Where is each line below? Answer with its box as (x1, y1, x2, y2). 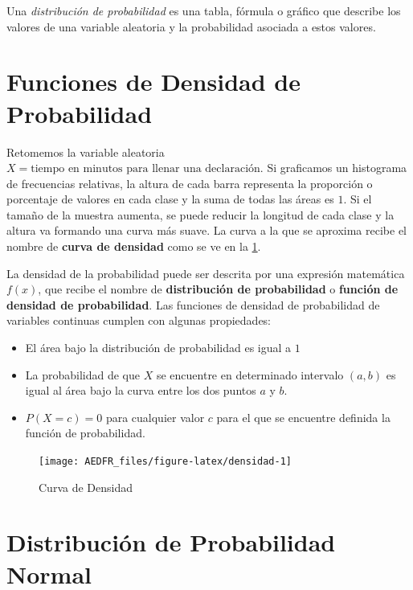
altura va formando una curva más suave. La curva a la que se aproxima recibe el (6, 222, 407, 239)
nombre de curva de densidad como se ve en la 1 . (6, 238, 261, 255)
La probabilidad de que (25, 366, 141, 383)
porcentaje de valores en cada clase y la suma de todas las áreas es (6, 191, 334, 207)
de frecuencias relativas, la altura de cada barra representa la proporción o (6, 174, 373, 191)
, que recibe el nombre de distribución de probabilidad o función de (38, 281, 399, 297)
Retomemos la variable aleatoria (6, 143, 165, 160)
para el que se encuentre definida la (216, 408, 391, 425)
